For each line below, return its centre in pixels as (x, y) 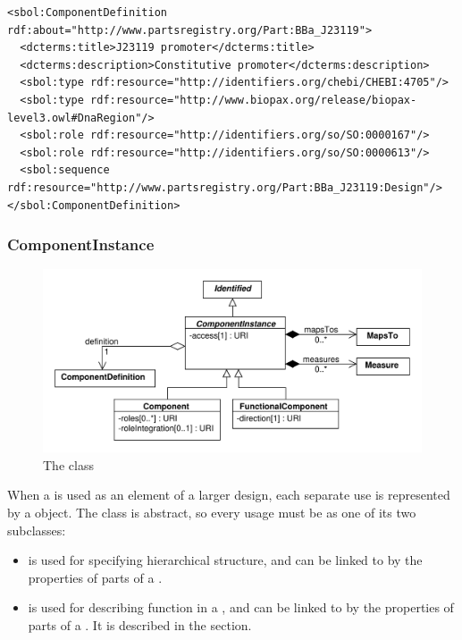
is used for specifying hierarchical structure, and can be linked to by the (225, 560)
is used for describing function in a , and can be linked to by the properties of (241, 607)
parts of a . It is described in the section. (140, 625)
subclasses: (37, 530)
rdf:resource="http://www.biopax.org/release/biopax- (254, 100)
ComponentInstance (81, 244)
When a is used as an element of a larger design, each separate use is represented (229, 495)
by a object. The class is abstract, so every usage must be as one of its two (212, 513)
